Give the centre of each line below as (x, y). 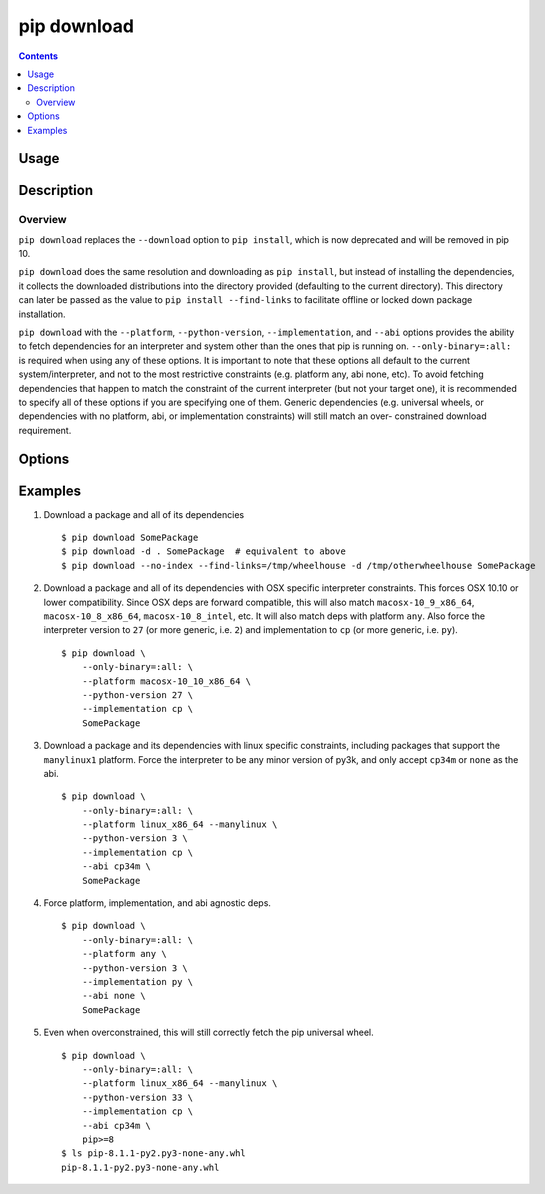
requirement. (45, 430)
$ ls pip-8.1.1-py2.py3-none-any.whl (154, 1153)
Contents (38, 56)
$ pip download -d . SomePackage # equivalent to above (204, 551)
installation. (42, 314)
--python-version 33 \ (137, 1097)
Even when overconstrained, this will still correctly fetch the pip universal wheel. (208, 1032)
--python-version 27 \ (137, 694)
